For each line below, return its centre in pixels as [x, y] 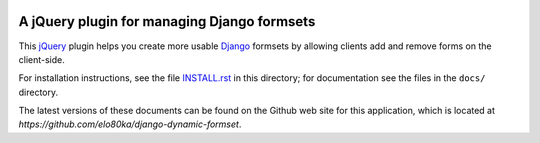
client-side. [41, 59]
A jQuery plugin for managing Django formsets [167, 21]
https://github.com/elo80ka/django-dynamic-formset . [130, 124]
